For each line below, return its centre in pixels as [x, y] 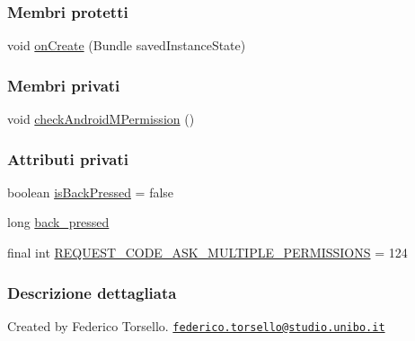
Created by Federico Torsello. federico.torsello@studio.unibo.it [196, 325]
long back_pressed [58, 222]
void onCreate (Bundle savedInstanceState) [127, 45]
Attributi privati [68, 158]
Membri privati [64, 85]
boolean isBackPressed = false [91, 192]
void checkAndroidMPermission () [101, 119]
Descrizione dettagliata [92, 292]
